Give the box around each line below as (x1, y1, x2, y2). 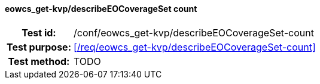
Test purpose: (7, 41, 71, 53)
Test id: (22, 26, 56, 39)
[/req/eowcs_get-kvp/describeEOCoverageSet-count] (73, 41, 316, 53)
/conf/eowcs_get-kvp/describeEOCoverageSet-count (73, 26, 314, 39)
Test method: (8, 55, 70, 67)
